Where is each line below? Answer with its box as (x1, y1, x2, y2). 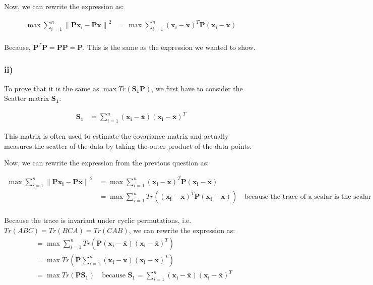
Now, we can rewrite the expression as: (4, 1, 124, 11)
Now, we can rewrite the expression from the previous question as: (4, 157, 209, 168)
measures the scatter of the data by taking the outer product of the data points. (4, 140, 252, 151)
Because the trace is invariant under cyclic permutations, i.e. (4, 215, 192, 225)
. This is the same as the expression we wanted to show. (83, 41, 256, 52)
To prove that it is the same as (4, 83, 99, 93)
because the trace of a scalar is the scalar (244, 193, 371, 201)
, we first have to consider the (151, 83, 243, 93)
